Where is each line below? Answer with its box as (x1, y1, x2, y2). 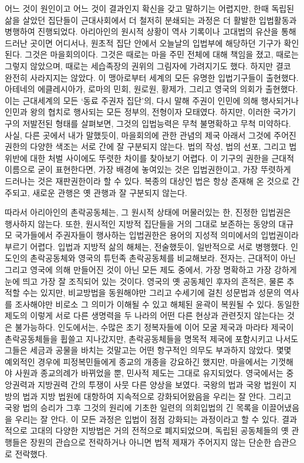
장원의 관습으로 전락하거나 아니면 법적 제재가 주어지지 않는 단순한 (30, 435, 272, 448)
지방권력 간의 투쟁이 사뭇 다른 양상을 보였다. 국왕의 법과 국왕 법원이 (38, 378, 287, 390)
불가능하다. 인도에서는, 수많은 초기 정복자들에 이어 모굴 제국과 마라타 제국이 (15, 321, 294, 333)
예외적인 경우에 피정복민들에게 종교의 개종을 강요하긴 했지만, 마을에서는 (5, 355, 268, 367)
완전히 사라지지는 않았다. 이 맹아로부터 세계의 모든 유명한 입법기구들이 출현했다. (5, 71, 299, 83)
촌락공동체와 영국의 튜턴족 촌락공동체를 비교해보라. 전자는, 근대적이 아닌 (30, 252, 296, 264)
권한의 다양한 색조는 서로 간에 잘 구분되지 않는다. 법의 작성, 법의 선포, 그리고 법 (5, 140, 297, 153)
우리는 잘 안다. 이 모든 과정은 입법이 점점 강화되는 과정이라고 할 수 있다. (15, 413, 279, 425)
